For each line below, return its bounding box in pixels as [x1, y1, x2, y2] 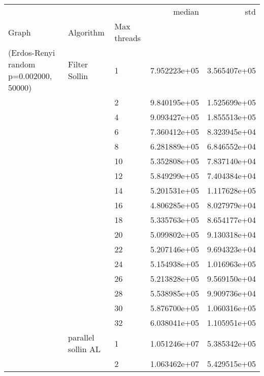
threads [114, 32, 141, 44]
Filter [68, 58, 88, 70]
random [8, 58, 36, 70]
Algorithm [68, 26, 105, 38]
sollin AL [68, 343, 101, 355]
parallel [68, 331, 94, 343]
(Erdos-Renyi [8, 47, 55, 58]
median [173, 6, 199, 17]
